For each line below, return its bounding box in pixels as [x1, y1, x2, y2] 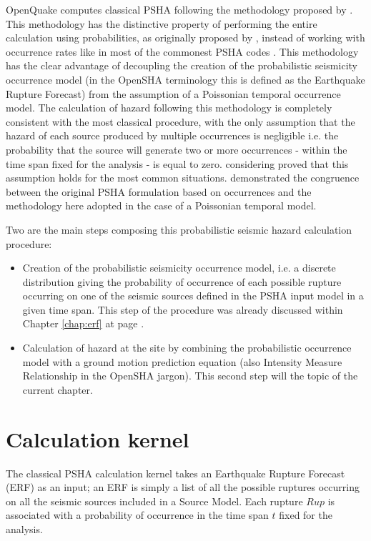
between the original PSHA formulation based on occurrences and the [6, 184, 312, 199]
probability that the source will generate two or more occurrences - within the [6, 142, 347, 157]
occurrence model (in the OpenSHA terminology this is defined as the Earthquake [6, 71, 365, 86]
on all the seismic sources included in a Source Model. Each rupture [6, 493, 303, 508]
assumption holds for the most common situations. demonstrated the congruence [6, 170, 360, 185]
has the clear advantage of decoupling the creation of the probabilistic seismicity [6, 58, 357, 73]
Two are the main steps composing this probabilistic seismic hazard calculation [6, 222, 352, 237]
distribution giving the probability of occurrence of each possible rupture [22, 274, 342, 289]
